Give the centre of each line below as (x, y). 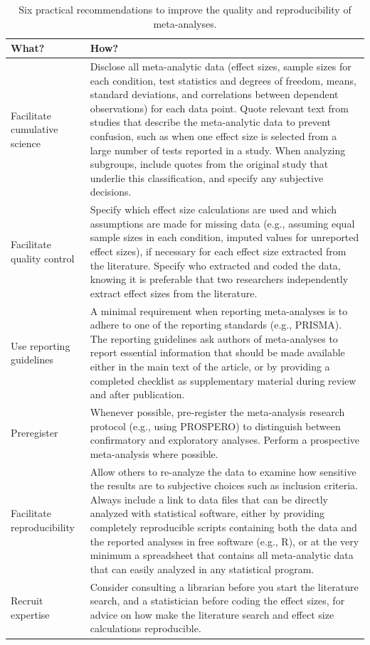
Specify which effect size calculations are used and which (213, 209)
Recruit (27, 601)
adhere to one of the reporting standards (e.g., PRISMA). (216, 325)
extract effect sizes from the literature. (174, 293)
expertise (30, 614)
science (26, 143)
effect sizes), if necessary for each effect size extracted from (218, 251)
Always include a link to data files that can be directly (209, 499)
